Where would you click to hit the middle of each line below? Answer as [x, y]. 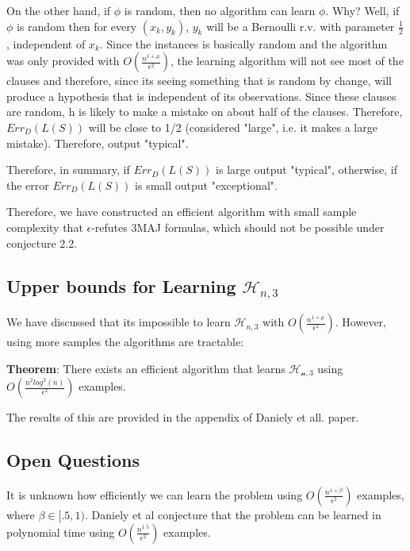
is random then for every [77, 26]
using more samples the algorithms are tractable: [125, 342]
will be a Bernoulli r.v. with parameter [301, 26]
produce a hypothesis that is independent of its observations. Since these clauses [201, 96]
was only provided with [63, 61]
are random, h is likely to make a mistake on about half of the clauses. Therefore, [205, 112]
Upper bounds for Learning [121, 285]
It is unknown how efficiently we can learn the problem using [155, 494]
